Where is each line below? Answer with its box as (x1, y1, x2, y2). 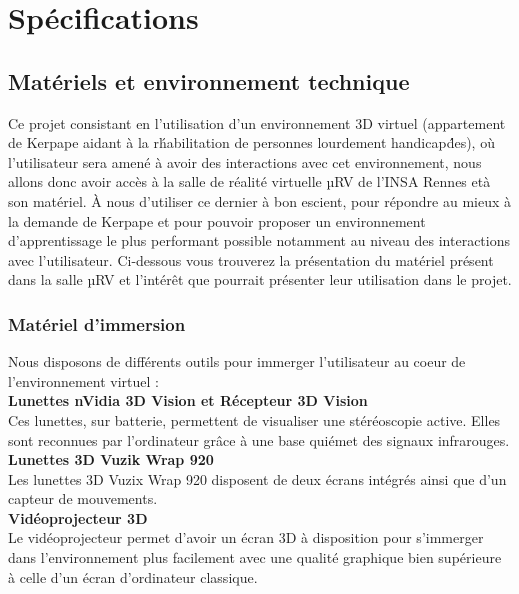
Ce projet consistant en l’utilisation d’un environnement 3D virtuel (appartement (8, 112, 506, 133)
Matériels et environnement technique (8, 65, 410, 96)
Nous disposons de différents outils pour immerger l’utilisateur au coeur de (8, 351, 466, 372)
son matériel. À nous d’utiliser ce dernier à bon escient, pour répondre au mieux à (8, 190, 512, 211)
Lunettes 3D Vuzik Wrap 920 (8, 449, 214, 470)
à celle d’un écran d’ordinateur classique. (8, 566, 258, 587)
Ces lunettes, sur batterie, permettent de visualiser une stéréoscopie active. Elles (8, 409, 501, 430)
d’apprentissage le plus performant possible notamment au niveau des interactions (8, 230, 510, 251)
